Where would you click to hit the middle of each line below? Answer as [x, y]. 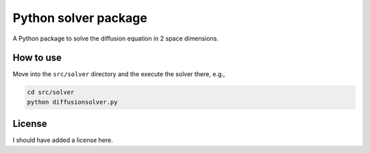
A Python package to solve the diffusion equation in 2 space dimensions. [116, 38]
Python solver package [80, 18]
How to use [37, 58]
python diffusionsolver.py [72, 102]
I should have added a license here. [63, 140]
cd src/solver [51, 92]
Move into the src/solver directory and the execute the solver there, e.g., [119, 74]
